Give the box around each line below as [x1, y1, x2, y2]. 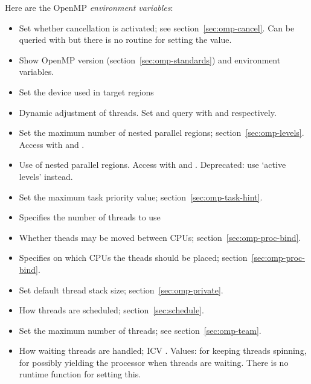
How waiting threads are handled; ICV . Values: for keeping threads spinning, [19, 344, 307, 357]
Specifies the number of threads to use [19, 211, 161, 223]
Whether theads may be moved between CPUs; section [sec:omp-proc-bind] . [19, 231, 301, 243]
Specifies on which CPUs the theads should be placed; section [19, 251, 248, 264]
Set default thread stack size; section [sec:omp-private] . [19, 283, 223, 296]
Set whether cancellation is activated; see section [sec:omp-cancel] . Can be [19, 21, 295, 34]
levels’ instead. [19, 170, 73, 182]
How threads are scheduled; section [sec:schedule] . [19, 304, 204, 316]
